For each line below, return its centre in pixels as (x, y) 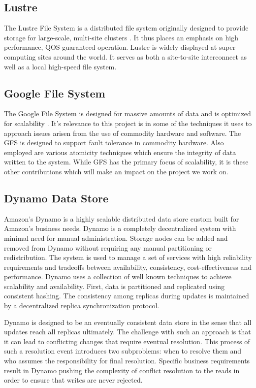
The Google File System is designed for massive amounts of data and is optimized (128, 113)
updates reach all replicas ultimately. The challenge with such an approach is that (128, 332)
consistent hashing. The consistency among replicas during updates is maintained (127, 296)
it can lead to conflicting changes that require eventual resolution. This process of (127, 341)
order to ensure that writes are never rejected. (73, 380)
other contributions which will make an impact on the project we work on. (116, 171)
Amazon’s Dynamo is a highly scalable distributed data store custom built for (122, 218)
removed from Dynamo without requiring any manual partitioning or (108, 247)
